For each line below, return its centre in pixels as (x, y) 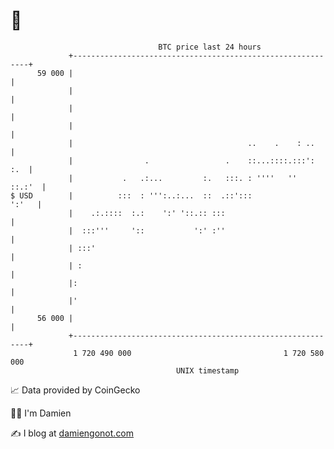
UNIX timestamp (207, 370)
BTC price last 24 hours (210, 47)
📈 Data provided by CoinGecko (75, 390)
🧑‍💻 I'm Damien (41, 413)
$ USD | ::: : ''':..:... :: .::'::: (131, 195)
